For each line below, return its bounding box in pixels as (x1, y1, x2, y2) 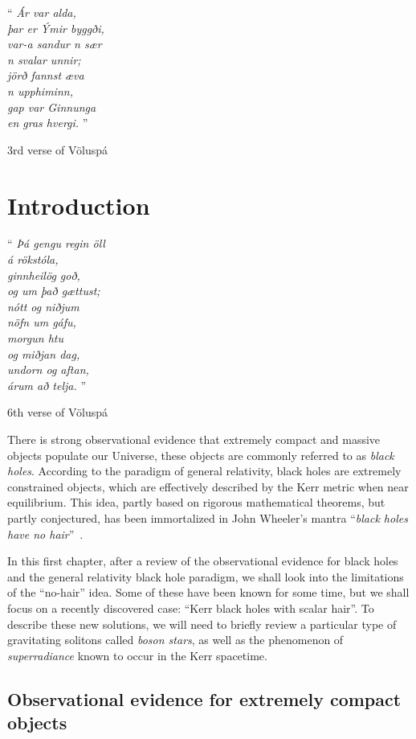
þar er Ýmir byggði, (7, 19, 104, 36)
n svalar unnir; (7, 51, 81, 68)
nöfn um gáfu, (7, 314, 76, 330)
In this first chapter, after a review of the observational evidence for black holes (7, 552, 398, 569)
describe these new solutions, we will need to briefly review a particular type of (7, 615, 397, 632)
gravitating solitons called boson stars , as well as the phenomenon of (7, 631, 344, 648)
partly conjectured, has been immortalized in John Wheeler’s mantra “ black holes (7, 509, 408, 526)
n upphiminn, (7, 82, 73, 99)
